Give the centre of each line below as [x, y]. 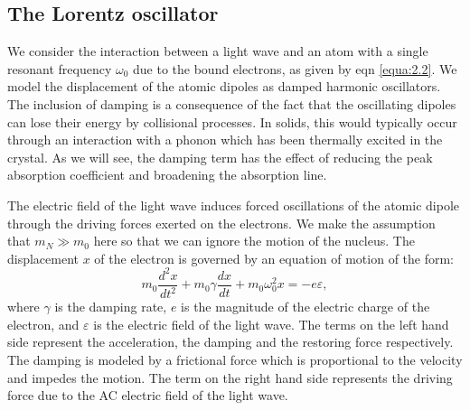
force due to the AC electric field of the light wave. [148, 395]
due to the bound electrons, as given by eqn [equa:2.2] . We [295, 68]
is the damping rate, [111, 307]
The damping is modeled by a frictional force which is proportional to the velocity [235, 360]
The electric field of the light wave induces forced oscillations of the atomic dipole [233, 205]
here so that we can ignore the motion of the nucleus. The [254, 241]
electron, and [43, 324]
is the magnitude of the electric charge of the [305, 307]
